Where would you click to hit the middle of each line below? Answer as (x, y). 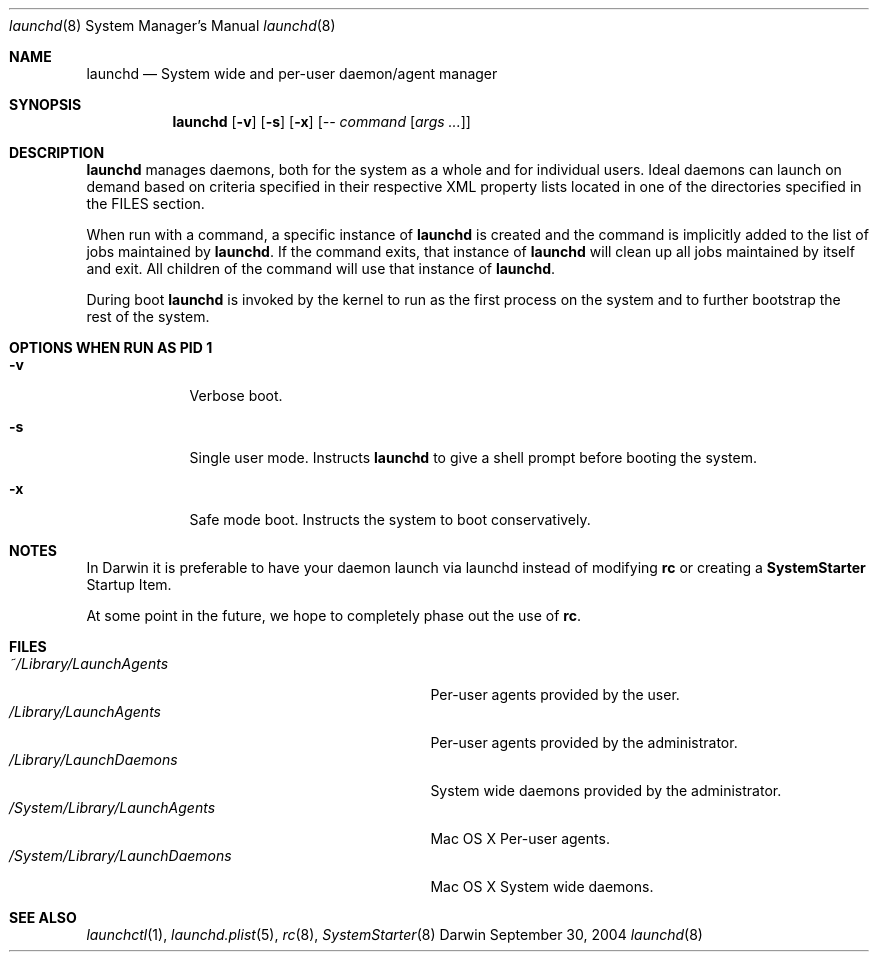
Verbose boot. (236, 395)
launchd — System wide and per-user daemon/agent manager (292, 73)
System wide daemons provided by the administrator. (606, 790)
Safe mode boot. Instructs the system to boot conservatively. (390, 519)
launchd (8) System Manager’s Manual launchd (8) (172, 25)
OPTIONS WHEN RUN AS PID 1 (111, 347)
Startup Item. (129, 584)
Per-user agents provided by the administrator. (584, 742)
